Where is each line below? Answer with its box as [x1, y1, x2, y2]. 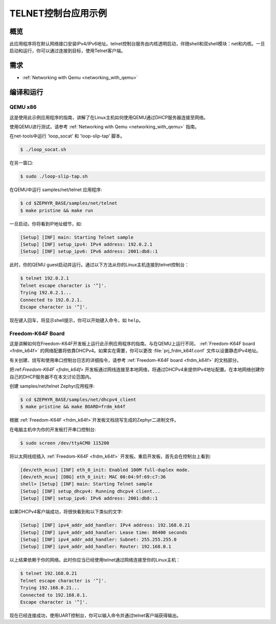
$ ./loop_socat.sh [20, 147, 66, 153]
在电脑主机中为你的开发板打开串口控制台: [9, 426, 97, 432]
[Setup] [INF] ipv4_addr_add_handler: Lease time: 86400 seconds [20, 529, 188, 535]
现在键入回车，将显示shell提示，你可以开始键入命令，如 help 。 [9, 317, 144, 323]
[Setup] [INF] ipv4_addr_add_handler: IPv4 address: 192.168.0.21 [20, 522, 190, 528]
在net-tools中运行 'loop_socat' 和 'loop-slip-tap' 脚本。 [9, 133, 125, 139]
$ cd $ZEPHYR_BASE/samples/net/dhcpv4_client [20, 397, 136, 402]
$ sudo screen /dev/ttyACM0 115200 [20, 440, 109, 446]
